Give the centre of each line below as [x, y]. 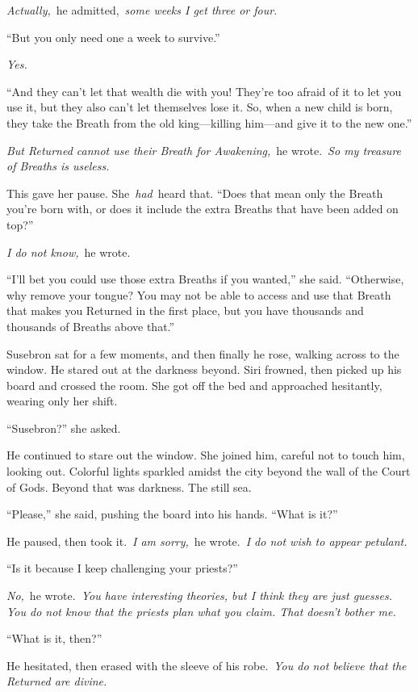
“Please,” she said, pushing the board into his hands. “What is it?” [172, 514]
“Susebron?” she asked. [64, 428]
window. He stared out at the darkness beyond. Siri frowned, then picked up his [204, 369]
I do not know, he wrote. [69, 252]
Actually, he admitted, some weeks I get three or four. [142, 10]
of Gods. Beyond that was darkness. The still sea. [129, 486]
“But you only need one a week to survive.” [113, 37]
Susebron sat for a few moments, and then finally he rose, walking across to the [203, 353]
